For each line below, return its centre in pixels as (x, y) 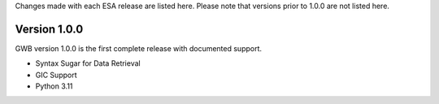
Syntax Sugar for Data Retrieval (88, 63)
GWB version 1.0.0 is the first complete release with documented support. (139, 48)
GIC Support (56, 75)
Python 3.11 (54, 86)
